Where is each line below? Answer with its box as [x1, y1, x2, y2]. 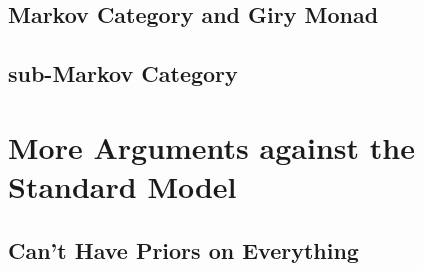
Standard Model [8, 165, 237, 206]
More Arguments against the [8, 126, 415, 167]
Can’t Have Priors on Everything [8, 234, 359, 265]
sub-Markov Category [8, 58, 238, 89]
